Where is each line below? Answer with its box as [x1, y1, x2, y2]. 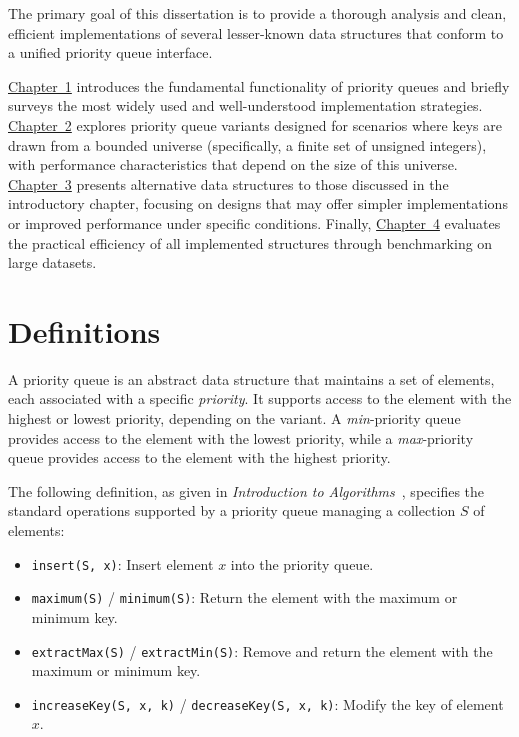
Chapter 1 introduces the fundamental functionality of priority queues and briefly [8, 75, 510, 96]
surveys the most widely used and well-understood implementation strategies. [8, 95, 483, 116]
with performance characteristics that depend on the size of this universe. [8, 154, 458, 175]
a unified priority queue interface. [8, 42, 213, 63]
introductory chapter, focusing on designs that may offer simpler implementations [8, 193, 508, 214]
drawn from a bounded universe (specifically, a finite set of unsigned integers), [8, 134, 487, 155]
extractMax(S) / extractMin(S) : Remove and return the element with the [31, 640, 493, 661]
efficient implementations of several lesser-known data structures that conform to [8, 22, 504, 43]
